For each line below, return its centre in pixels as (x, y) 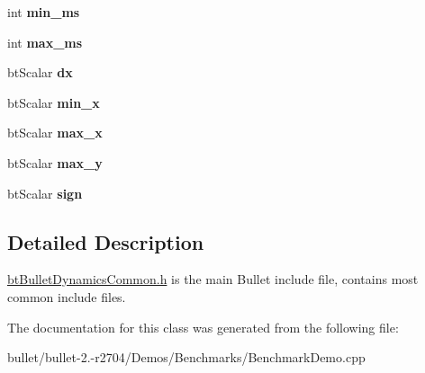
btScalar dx (40, 72)
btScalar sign (45, 193)
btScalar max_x (55, 133)
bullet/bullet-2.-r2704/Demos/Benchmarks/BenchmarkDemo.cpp (186, 357)
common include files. (67, 296)
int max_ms (45, 42)
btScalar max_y (55, 162)
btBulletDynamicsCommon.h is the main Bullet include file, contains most (213, 279)
